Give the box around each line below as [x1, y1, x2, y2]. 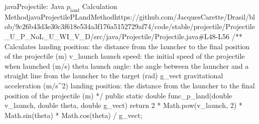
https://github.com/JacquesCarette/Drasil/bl [114, 11, 255, 22]
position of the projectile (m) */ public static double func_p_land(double [5, 90, 232, 100]
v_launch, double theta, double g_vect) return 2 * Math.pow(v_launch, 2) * [5, 100, 242, 110]
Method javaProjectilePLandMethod [5, 11, 114, 22]
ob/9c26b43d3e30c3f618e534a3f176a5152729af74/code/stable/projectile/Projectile [5, 21, 255, 32]
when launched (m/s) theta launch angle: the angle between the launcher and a [5, 60, 249, 71]
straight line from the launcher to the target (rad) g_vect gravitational [5, 70, 223, 81]
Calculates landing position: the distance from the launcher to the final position [5, 41, 250, 51]
